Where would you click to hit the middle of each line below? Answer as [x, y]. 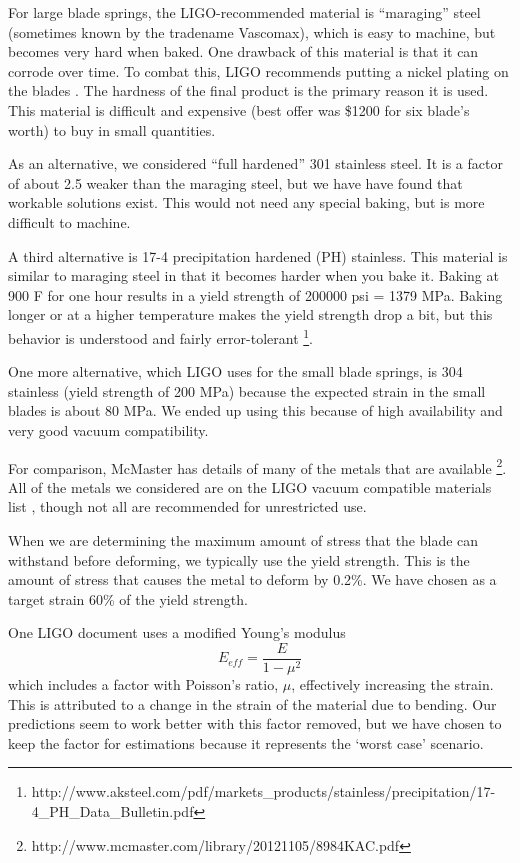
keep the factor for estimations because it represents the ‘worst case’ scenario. [246, 742]
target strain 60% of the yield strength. [128, 598]
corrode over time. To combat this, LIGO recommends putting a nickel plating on [258, 70]
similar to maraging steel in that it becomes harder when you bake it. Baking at [253, 275]
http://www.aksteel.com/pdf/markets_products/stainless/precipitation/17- [263, 791]
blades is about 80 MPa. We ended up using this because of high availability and [255, 410]
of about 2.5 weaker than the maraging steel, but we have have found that [235, 182]
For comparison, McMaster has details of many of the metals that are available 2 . [257, 466]
